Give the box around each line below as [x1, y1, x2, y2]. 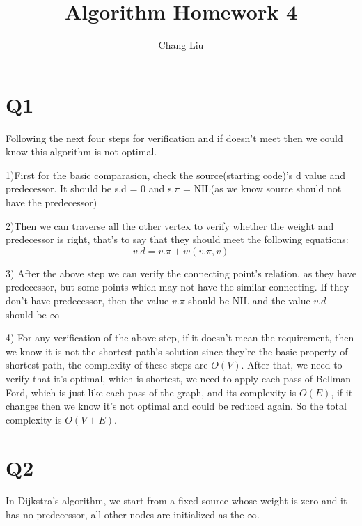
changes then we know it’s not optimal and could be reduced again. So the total [6, 399, 347, 413]
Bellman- [315, 371, 354, 385]
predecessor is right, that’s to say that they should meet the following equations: [6, 232, 349, 247]
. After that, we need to [241, 357, 343, 372]
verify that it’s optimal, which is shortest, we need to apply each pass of [6, 371, 313, 385]
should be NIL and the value [188, 293, 310, 307]
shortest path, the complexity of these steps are [6, 357, 208, 372]
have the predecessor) [6, 195, 97, 210]
